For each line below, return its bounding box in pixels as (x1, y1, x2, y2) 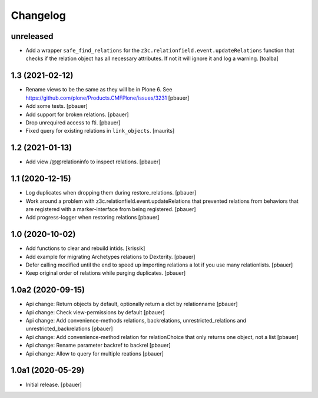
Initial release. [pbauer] (25, 381, 82, 388)
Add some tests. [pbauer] (25, 103, 88, 110)
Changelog (11, 9, 66, 22)
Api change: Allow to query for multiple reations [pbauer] (25, 350, 164, 357)
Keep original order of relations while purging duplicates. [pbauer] (25, 269, 186, 277)
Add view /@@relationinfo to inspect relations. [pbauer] (25, 158, 161, 165)
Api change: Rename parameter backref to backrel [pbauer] (25, 342, 171, 349)
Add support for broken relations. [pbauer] (25, 111, 129, 118)
